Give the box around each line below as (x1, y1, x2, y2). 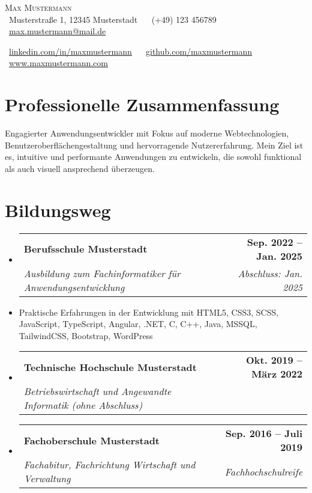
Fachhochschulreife (224, 464, 302, 479)
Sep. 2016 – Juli (225, 426, 302, 441)
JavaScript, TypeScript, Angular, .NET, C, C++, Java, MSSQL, (19, 317, 257, 330)
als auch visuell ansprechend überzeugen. (5, 162, 155, 174)
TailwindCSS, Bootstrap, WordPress (19, 329, 153, 341)
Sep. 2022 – (247, 234, 302, 249)
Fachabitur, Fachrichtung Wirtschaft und (23, 458, 196, 472)
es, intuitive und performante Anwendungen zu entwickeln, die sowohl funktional (5, 150, 302, 163)
